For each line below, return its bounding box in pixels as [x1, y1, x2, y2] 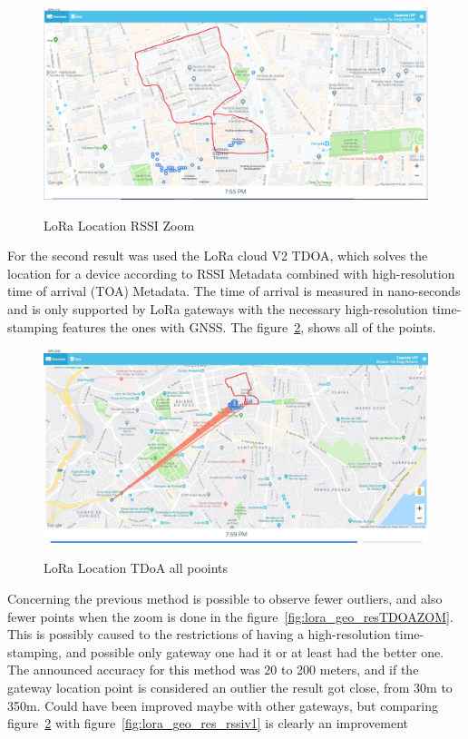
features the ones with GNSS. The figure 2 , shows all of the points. [62, 317, 436, 336]
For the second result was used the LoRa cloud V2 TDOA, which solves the [7, 246, 428, 265]
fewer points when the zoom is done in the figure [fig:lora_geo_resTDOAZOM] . [7, 606, 453, 626]
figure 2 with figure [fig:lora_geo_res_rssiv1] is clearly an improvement [7, 714, 409, 733]
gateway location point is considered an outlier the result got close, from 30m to [7, 677, 453, 696]
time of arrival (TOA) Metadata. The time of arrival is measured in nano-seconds [7, 281, 461, 301]
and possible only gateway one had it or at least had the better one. [65, 642, 444, 661]
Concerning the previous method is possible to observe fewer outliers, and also [7, 589, 443, 607]
